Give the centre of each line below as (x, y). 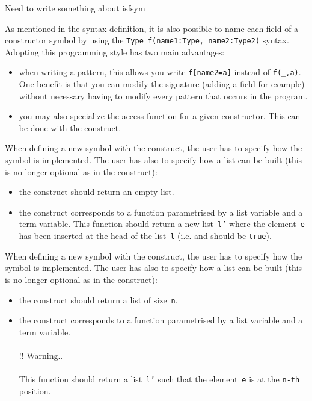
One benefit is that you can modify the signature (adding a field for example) (162, 84)
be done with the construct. (70, 127)
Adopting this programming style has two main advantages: (115, 51)
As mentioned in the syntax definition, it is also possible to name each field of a (152, 28)
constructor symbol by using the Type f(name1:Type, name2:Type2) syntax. (147, 40)
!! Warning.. (41, 355)
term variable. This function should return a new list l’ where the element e (162, 224)
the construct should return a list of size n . (98, 300)
